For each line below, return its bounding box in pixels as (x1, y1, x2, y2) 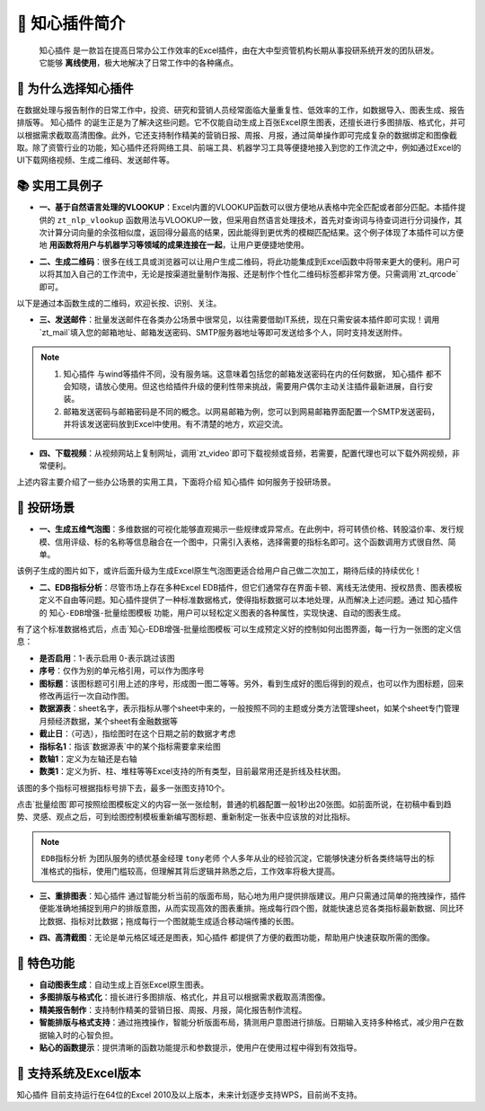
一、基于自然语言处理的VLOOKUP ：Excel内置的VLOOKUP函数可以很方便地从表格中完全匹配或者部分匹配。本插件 (39, 202, 458, 213)
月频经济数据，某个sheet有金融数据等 (39, 715, 179, 726)
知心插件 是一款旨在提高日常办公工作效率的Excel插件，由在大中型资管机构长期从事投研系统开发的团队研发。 (39, 45, 439, 56)
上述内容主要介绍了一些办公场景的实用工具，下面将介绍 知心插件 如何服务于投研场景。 (16, 476, 336, 487)
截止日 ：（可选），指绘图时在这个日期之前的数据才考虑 (39, 728, 236, 739)
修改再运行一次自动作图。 (39, 690, 134, 701)
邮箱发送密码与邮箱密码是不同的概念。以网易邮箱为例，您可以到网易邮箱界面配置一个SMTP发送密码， (63, 405, 440, 417)
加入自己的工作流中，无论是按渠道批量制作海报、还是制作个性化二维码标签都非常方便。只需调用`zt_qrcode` (62, 269, 459, 280)
